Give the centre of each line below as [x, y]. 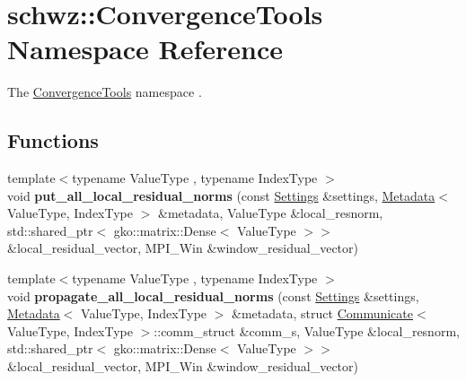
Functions [53, 140]
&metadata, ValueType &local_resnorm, [271, 213]
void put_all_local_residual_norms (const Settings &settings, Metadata [221, 195]
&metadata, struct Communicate [323, 313]
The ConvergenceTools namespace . [105, 92]
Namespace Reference [145, 49]
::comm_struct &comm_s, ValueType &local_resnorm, [307, 330]
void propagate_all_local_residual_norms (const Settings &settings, [213, 295]
